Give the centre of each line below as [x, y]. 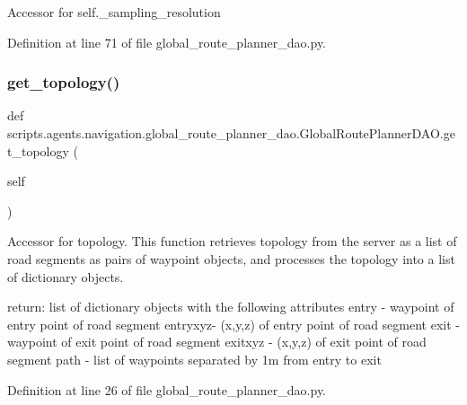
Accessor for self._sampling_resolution [114, 12]
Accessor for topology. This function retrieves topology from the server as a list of [232, 241]
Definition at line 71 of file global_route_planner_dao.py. [167, 42]
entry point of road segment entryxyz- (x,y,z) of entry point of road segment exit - [233, 324]
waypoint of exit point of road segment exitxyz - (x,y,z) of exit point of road [217, 342]
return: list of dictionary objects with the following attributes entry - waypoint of [231, 307]
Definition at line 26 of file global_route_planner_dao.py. [167, 389]
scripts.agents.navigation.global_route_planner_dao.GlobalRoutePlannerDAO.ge [231, 133]
